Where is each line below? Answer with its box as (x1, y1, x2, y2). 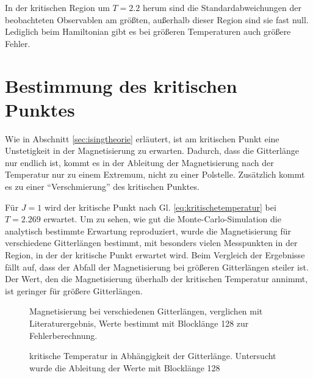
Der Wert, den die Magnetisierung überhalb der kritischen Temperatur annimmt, (5, 272, 308, 285)
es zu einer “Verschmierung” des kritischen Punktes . (5, 180, 200, 193)
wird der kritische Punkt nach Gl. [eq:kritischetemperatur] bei (44, 200, 276, 213)
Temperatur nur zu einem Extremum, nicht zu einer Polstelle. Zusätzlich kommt (5, 168, 305, 181)
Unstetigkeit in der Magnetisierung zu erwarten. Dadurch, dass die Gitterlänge (5, 144, 299, 157)
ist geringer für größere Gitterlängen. (5, 284, 143, 297)
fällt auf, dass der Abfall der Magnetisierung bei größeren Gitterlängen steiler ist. (5, 260, 309, 273)
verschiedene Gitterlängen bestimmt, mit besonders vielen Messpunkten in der (5, 236, 298, 249)
